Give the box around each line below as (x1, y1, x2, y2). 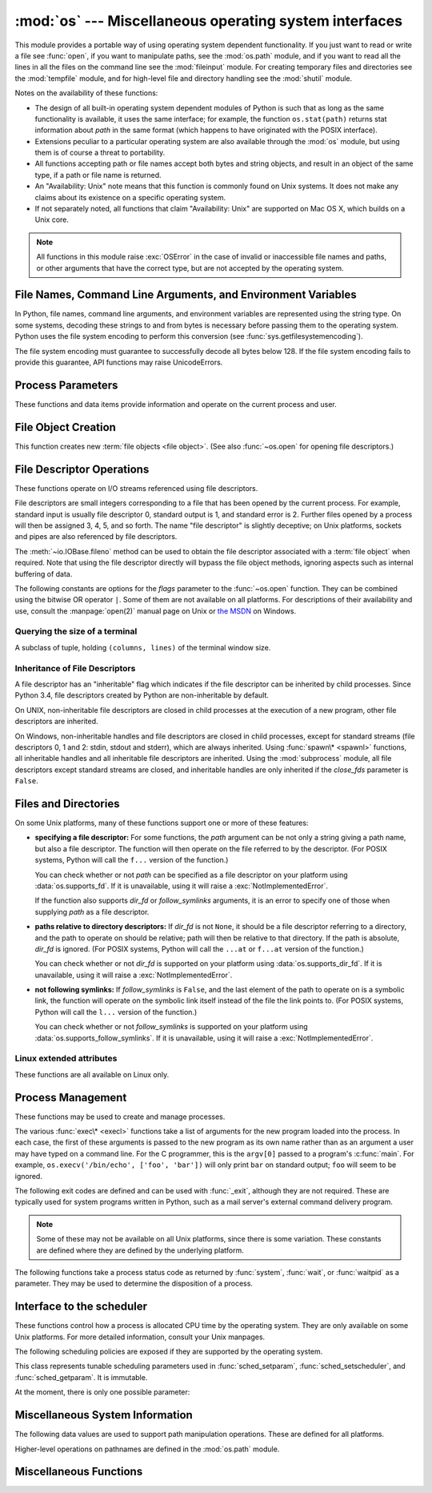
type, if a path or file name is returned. (34, 170, 162, 179)
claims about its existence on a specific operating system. (34, 192, 226, 202)
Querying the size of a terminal (14, 626, 138, 637)
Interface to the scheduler (14, 1300, 148, 1314)
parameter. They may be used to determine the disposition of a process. (14, 1278, 254, 1289)
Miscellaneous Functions (14, 1465, 143, 1479)
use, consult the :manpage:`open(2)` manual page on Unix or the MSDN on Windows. (14, 606, 296, 616)
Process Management (14, 1090, 127, 1105)
